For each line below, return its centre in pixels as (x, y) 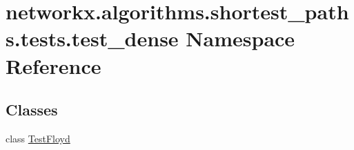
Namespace (240, 38)
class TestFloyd (38, 138)
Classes (32, 110)
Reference (53, 65)
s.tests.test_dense (92, 38)
